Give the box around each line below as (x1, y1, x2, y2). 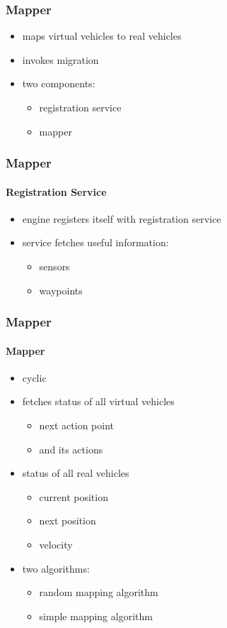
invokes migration (22, 52, 99, 67)
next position (39, 513, 96, 528)
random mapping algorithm (39, 585, 158, 600)
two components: (22, 76, 95, 91)
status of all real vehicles (22, 466, 129, 480)
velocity (39, 537, 73, 551)
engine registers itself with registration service (22, 211, 221, 226)
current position (39, 489, 108, 504)
